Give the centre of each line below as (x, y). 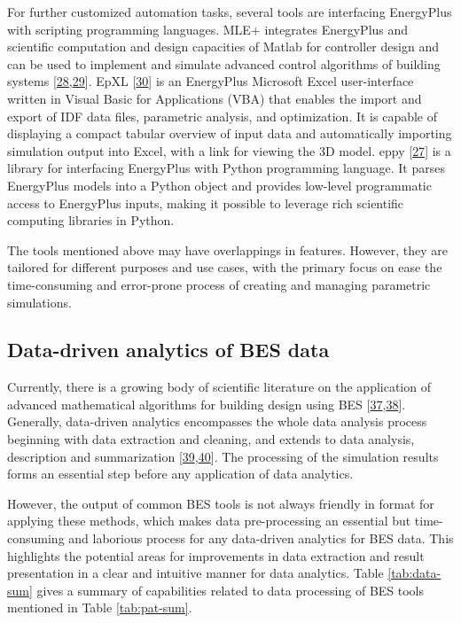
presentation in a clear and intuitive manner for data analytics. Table (195, 573)
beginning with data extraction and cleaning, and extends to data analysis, (211, 439)
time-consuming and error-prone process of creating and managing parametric (219, 284)
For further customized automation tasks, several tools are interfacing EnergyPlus (230, 12)
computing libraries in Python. (91, 220)
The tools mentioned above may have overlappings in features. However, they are (227, 249)
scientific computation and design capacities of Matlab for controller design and (223, 47)
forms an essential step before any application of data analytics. (180, 474)
